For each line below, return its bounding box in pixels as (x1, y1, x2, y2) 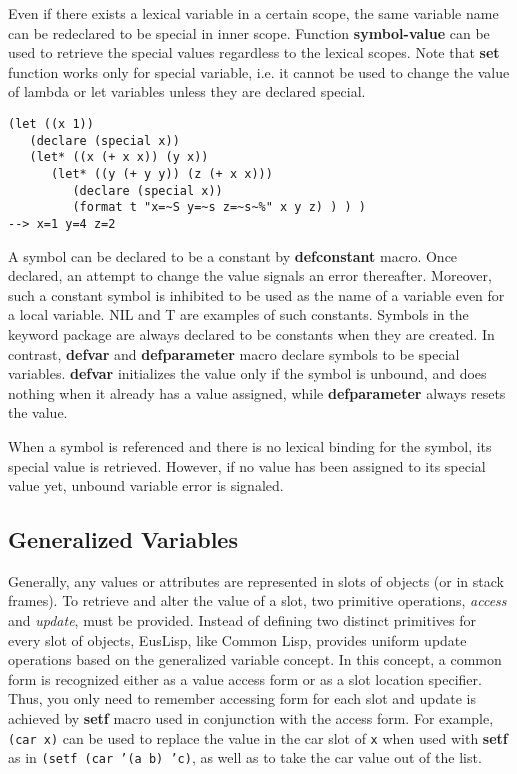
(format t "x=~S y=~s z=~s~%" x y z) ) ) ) (72, 200, 366, 215)
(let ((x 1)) (8, 116, 94, 131)
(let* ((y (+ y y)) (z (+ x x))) (50, 166, 273, 181)
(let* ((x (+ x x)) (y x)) (29, 150, 209, 165)
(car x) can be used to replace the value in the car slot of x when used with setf (8, 727, 508, 748)
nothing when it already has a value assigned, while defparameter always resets (8, 382, 506, 403)
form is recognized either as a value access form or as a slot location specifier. (8, 668, 482, 689)
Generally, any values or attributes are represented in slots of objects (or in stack (8, 570, 504, 591)
